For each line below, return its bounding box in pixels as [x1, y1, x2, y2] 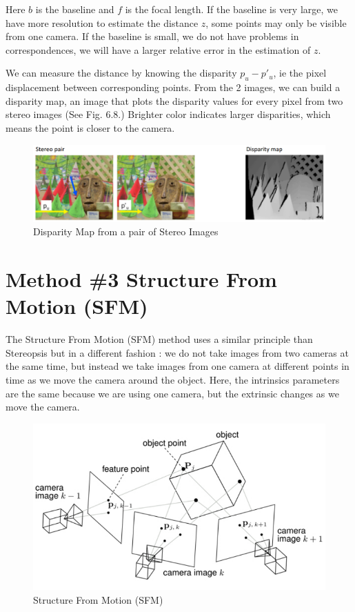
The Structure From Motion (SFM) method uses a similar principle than [6, 332, 313, 346]
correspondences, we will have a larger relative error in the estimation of [6, 42, 311, 57]
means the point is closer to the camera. [6, 120, 175, 135]
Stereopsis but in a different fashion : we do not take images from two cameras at [6, 345, 349, 359]
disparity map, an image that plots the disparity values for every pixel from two [6, 93, 343, 108]
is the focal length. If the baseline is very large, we [125, 2, 338, 16]
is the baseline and [35, 2, 114, 16]
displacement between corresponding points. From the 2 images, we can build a [6, 80, 341, 95]
